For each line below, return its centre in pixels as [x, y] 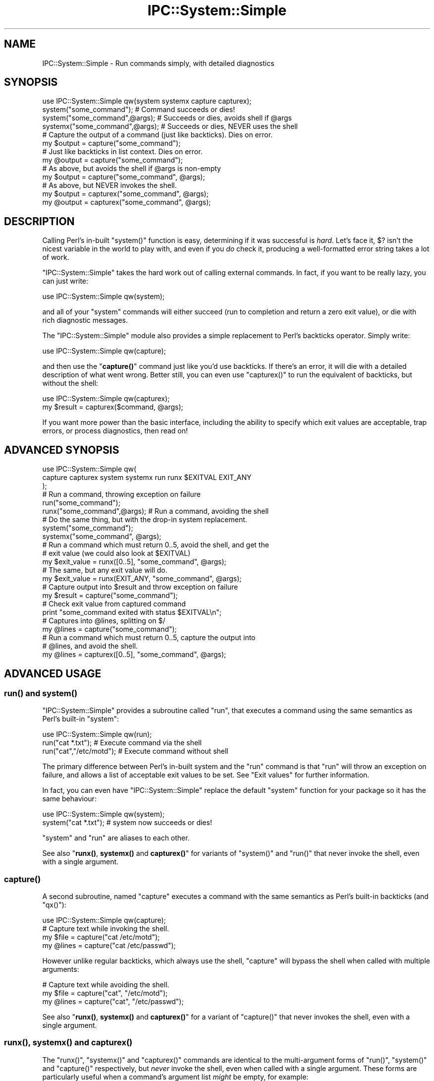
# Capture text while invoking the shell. [106, 929]
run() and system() [41, 693]
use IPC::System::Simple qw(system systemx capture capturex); [147, 101]
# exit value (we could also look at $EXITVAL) [116, 553]
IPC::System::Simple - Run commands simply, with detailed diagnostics [158, 63]
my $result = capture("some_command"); [110, 596]
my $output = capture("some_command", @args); [124, 177]
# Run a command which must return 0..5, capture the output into [149, 638]
